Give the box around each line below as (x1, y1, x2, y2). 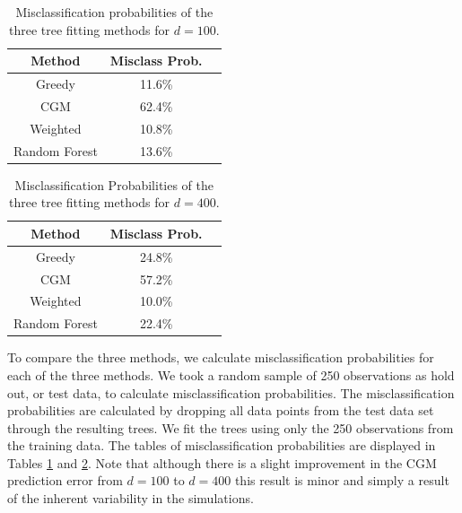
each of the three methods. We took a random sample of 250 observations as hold (7, 365, 455, 384)
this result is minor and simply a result (234, 471, 449, 490)
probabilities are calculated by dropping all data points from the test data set (7, 401, 434, 420)
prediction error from (7, 471, 123, 490)
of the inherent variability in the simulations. (7, 489, 254, 508)
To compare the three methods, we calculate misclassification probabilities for (7, 348, 434, 367)
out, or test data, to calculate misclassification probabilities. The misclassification (7, 383, 455, 402)
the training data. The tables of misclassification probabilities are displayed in (7, 436, 436, 455)
